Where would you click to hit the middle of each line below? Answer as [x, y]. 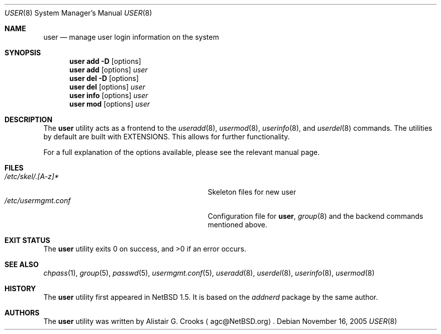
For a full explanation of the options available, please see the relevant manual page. [182, 152]
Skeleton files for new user [252, 192]
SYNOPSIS [23, 53]
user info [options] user [109, 95]
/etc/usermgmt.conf [38, 200]
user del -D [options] [104, 78]
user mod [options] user [110, 104]
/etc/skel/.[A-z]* [32, 176]
